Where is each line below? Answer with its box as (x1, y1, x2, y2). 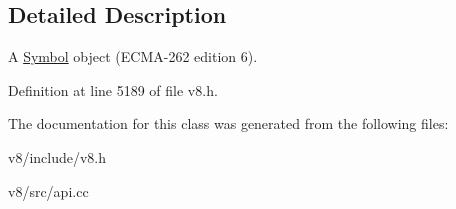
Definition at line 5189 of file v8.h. (8, 79, 218, 100)
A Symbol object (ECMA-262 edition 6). (8, 46, 258, 67)
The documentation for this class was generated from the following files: (8, 113, 449, 134)
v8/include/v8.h (8, 146, 107, 167)
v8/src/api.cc (8, 180, 89, 201)
